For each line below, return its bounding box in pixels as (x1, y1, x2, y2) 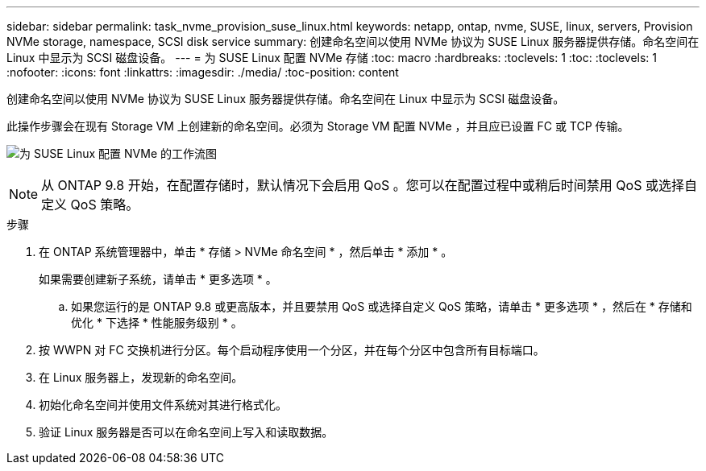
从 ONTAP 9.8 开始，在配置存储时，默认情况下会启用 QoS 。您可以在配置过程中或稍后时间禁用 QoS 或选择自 (41, 177, 697, 193)
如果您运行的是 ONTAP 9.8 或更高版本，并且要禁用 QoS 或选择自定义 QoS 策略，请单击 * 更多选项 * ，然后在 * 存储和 (71, 300, 692, 313)
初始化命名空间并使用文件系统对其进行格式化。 (39, 398, 287, 411)
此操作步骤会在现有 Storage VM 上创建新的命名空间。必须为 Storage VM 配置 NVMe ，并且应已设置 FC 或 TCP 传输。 (6, 119, 629, 133)
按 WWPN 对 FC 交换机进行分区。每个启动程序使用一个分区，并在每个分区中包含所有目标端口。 (39, 343, 545, 357)
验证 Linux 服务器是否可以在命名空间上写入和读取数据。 (39, 425, 334, 439)
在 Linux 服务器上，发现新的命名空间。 (39, 370, 243, 384)
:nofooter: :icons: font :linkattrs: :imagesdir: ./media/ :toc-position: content (6, 65, 399, 79)
